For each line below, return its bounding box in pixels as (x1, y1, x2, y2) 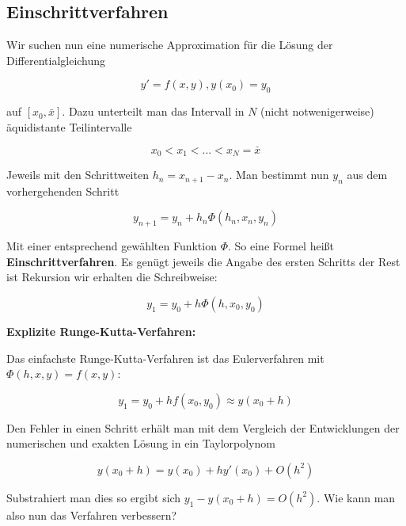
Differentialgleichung (6, 51, 106, 68)
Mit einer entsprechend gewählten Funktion (6, 238, 217, 254)
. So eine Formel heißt (228, 238, 335, 254)
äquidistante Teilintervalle (6, 118, 132, 135)
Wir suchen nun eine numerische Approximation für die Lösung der (6, 36, 333, 53)
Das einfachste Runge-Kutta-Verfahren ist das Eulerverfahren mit (6, 349, 324, 366)
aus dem (347, 166, 388, 183)
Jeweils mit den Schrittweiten (6, 166, 149, 183)
